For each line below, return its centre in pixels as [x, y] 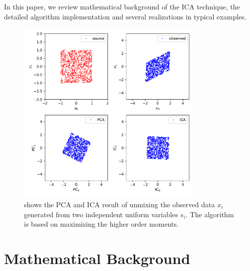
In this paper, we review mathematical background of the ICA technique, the [122, 6]
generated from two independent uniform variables [101, 214]
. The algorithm [210, 214]
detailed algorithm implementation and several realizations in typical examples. [125, 16]
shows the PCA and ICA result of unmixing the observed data [120, 204]
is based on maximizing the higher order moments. [101, 224]
